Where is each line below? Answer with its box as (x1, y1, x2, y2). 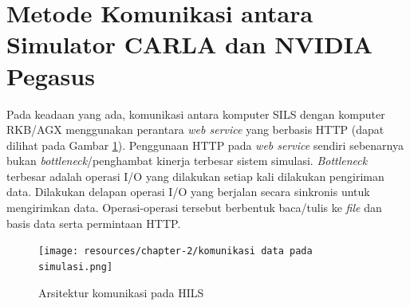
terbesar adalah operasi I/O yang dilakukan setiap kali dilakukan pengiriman (6, 167, 384, 184)
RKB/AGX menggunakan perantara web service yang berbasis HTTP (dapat (6, 121, 384, 138)
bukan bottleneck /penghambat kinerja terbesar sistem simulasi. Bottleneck (6, 152, 368, 169)
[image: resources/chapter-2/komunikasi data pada (38, 245, 313, 257)
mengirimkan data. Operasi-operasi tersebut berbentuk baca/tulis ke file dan (6, 199, 382, 216)
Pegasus (6, 59, 95, 92)
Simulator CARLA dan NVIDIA (6, 28, 373, 61)
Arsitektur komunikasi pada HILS (38, 284, 204, 300)
